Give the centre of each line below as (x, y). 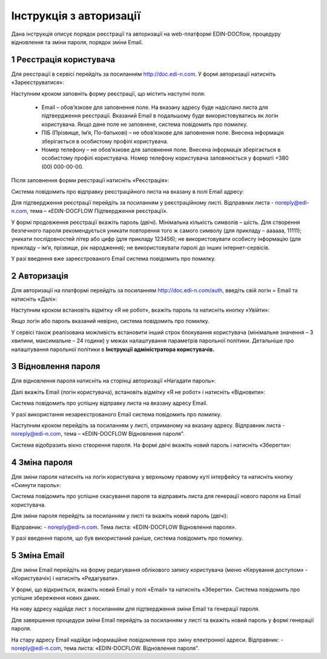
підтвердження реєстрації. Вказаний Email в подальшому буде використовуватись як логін (160, 116)
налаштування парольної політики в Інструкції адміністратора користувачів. (113, 349)
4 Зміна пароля (42, 462)
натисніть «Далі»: (34, 299)
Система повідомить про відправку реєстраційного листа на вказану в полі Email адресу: (128, 191)
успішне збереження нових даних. (56, 598)
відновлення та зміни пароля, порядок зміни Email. (77, 42)
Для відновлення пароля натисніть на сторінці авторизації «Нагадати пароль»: (114, 381)
